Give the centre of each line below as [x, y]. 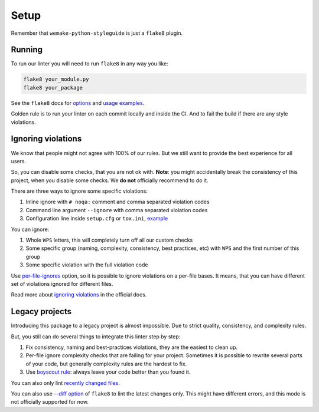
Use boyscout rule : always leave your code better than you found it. [108, 372]
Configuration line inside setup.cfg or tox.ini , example [97, 219]
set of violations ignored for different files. [62, 284]
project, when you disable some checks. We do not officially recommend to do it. [110, 180]
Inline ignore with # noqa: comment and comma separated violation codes [118, 202]
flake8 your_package [53, 88]
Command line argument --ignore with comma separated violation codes [117, 210]
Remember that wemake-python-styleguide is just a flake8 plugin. [97, 33]
